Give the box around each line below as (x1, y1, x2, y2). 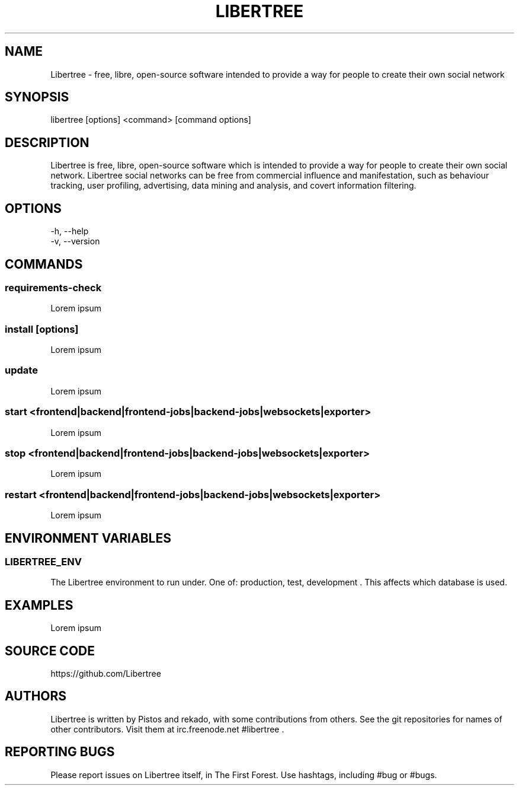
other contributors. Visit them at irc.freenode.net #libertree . (50, 724, 284, 734)
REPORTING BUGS (5, 744, 115, 760)
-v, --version (50, 236, 100, 247)
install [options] (5, 323, 79, 335)
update (5, 364, 38, 377)
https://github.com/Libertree (50, 668, 161, 678)
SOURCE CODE (5, 643, 95, 658)
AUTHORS (5, 689, 67, 704)
